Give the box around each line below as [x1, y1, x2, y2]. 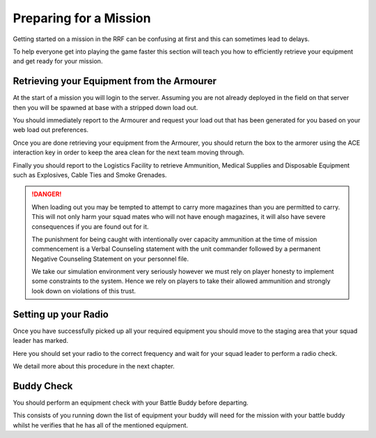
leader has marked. [13, 336, 69, 345]
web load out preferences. [13, 126, 89, 134]
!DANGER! [31, 190, 62, 198]
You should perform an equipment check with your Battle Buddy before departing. [13, 398, 249, 407]
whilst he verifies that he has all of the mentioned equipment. [13, 421, 188, 429]
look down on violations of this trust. [31, 286, 136, 295]
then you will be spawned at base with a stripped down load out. [13, 103, 198, 111]
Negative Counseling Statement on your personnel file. [31, 254, 189, 263]
